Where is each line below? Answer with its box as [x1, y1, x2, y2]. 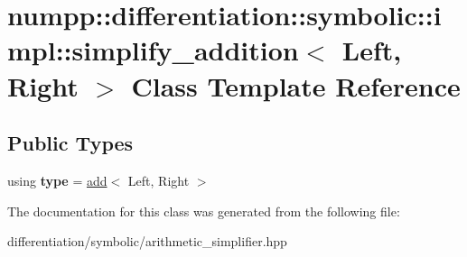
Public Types [7, 129, 134, 157]
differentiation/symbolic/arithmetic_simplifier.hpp [7, 232, 287, 251]
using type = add [7, 170, 107, 189]
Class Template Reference [131, 67, 461, 104]
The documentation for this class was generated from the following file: [7, 201, 400, 220]
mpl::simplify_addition [7, 32, 299, 69]
